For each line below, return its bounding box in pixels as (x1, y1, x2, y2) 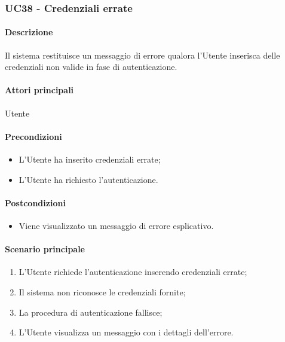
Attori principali (5, 84, 74, 96)
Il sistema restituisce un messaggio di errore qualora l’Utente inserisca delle (5, 48, 280, 61)
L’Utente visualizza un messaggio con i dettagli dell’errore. (19, 326, 234, 338)
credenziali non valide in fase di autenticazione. (5, 60, 177, 73)
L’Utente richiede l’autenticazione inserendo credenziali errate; (19, 265, 247, 278)
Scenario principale (5, 243, 85, 255)
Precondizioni (5, 130, 62, 142)
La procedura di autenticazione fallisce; (19, 306, 163, 318)
